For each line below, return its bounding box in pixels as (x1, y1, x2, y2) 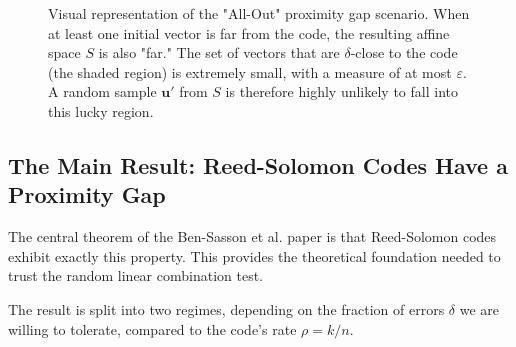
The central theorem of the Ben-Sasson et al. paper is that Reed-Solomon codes (8, 226, 497, 247)
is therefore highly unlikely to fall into (225, 81, 458, 102)
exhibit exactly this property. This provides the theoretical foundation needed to (8, 245, 501, 266)
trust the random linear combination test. (8, 265, 264, 286)
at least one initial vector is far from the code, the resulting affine (48, 22, 450, 43)
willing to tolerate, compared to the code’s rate (8, 318, 297, 339)
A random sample (48, 81, 157, 102)
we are (459, 298, 500, 319)
